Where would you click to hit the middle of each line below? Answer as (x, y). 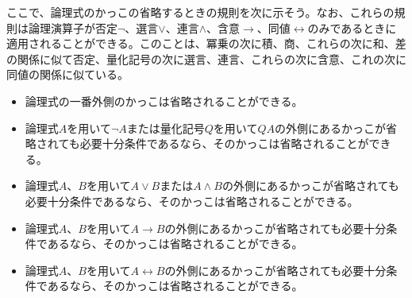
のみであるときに (352, 27)
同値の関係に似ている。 (67, 74)
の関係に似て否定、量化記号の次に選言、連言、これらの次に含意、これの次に (206, 58)
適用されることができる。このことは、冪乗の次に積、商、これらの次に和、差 (206, 43)
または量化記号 (166, 128)
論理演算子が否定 (73, 27)
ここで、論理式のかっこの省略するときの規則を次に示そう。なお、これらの (200, 12)
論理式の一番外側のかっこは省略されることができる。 (164, 101)
